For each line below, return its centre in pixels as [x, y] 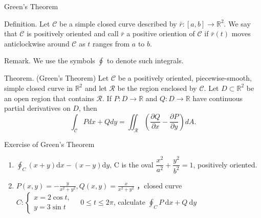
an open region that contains [49, 98]
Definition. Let [27, 23]
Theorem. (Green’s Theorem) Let [57, 78]
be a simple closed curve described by [118, 23]
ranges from [111, 43]
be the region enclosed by [157, 88]
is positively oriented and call [73, 33]
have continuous [217, 98]
